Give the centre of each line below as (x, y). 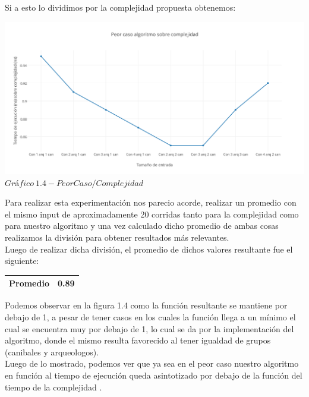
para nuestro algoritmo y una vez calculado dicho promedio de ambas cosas (142, 226)
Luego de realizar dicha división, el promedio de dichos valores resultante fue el (149, 249)
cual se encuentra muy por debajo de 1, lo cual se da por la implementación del (149, 328)
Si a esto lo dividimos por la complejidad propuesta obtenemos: (120, 7)
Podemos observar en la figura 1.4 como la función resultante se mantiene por (146, 305)
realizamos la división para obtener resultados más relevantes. (117, 237)
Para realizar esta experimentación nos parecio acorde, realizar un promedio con (151, 202)
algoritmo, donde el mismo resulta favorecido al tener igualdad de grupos (138, 340)
